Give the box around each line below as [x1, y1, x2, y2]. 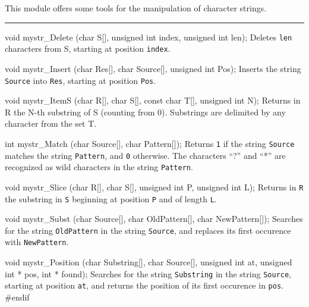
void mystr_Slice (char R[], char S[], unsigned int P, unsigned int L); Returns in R [5, 180, 304, 193]
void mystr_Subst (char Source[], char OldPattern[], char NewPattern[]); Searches [5, 212, 303, 225]
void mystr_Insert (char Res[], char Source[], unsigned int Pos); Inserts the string [5, 62, 301, 74]
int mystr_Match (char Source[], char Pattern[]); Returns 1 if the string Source [5, 137, 295, 149]
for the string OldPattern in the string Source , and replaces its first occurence [5, 224, 291, 236]
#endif [5, 291, 30, 303]
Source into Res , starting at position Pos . [5, 74, 156, 86]
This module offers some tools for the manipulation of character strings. [5, 2, 267, 14]
